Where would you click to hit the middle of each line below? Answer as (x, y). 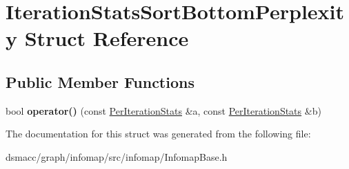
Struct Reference (107, 38)
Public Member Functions (100, 81)
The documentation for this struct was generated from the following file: (158, 134)
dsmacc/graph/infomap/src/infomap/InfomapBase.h (117, 156)
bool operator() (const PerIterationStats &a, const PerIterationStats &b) (163, 110)
